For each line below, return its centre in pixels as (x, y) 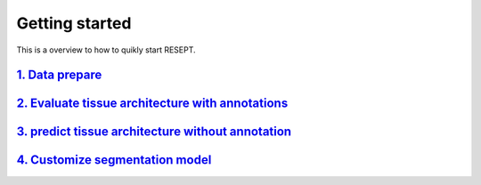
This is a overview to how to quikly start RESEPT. (106, 50)
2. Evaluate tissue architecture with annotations (152, 104)
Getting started (74, 23)
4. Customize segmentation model (114, 160)
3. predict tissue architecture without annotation (154, 132)
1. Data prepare (59, 75)
